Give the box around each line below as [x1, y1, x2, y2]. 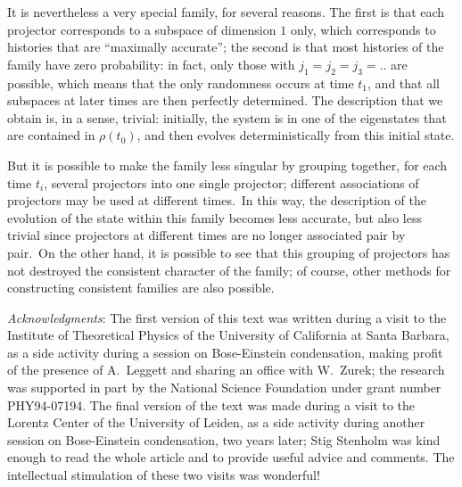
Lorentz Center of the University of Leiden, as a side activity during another [7, 413, 425, 432]
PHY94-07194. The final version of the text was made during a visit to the [7, 395, 416, 414]
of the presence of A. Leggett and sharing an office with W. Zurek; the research [7, 360, 445, 379]
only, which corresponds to [290, 20, 436, 38]
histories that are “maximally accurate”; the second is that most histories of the [7, 37, 444, 56]
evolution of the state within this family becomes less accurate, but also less [7, 208, 422, 227]
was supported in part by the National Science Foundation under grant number [7, 378, 441, 397]
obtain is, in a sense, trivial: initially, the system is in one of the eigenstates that [7, 108, 447, 127]
